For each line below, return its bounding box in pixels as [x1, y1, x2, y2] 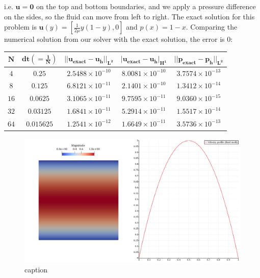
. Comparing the [186, 21, 238, 32]
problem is [4, 21, 37, 32]
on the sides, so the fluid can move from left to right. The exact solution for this [4, 11, 255, 21]
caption [24, 264, 48, 274]
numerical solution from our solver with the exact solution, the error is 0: [4, 34, 233, 44]
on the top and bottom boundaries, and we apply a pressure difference [36, 1, 256, 11]
